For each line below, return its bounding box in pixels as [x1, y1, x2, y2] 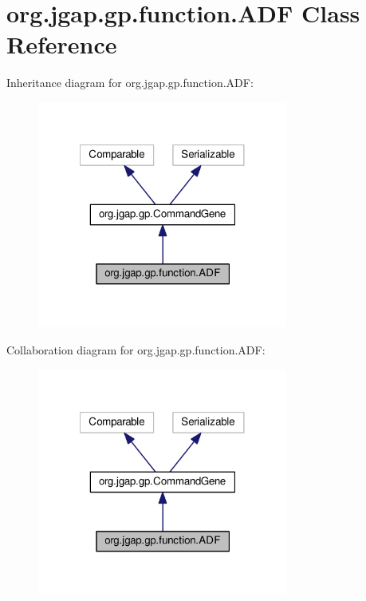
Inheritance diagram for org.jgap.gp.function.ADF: [6, 74, 254, 91]
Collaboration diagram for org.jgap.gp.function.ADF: [6, 342, 266, 358]
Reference [6, 28, 117, 61]
